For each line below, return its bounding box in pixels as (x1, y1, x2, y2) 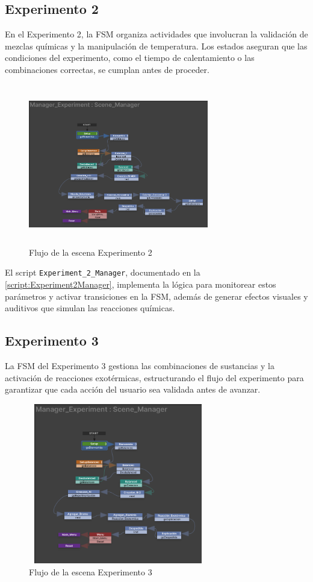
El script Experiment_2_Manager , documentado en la (5, 266, 200, 279)
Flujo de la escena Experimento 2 (29, 245, 152, 258)
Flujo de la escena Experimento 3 (29, 565, 152, 578)
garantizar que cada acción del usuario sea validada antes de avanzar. (5, 383, 261, 396)
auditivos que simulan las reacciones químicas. (5, 302, 175, 314)
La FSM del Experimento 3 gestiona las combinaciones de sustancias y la (5, 359, 274, 372)
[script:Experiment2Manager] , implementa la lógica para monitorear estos (5, 277, 276, 290)
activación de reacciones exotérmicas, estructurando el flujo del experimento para (5, 371, 304, 384)
